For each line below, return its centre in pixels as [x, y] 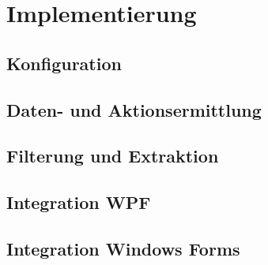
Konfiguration [64, 63]
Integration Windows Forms [123, 248]
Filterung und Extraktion [113, 156]
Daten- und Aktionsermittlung [134, 109]
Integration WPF [79, 202]
